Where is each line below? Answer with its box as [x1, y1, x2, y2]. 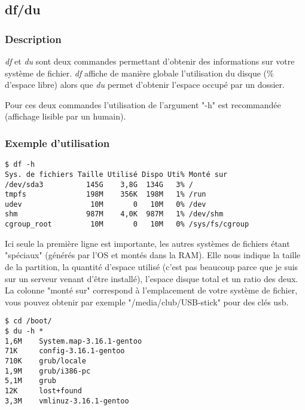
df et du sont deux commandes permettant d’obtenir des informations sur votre [5, 55, 295, 67]
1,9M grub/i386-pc [5, 366, 91, 375]
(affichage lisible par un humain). [5, 110, 126, 123]
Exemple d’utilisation [5, 135, 110, 150]
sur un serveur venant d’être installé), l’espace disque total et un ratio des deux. [5, 272, 298, 284]
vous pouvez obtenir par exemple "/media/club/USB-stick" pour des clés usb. [5, 295, 289, 308]
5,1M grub [5, 377, 56, 385]
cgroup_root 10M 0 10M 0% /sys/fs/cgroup [5, 220, 249, 229]
